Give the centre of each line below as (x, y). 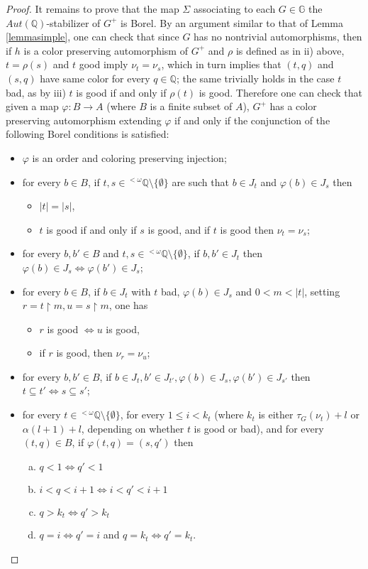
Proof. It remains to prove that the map (93, 9)
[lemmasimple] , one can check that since (93, 37)
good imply (104, 64)
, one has (128, 305)
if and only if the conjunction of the (252, 120)
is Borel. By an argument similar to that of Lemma (232, 22)
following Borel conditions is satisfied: (88, 134)
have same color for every (95, 78)
